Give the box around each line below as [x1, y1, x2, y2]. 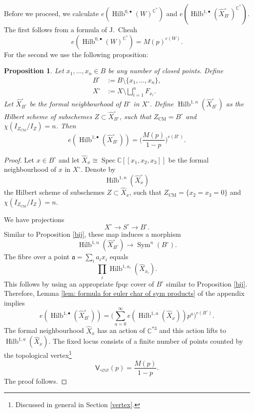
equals [109, 251, 128, 262]
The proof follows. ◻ [4, 375, 67, 386]
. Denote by [81, 164, 116, 174]
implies [4, 297, 25, 308]
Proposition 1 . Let [4, 65, 64, 76]
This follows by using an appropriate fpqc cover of [4, 278, 154, 289]
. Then [56, 121, 76, 131]
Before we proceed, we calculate [4, 8, 99, 18]
